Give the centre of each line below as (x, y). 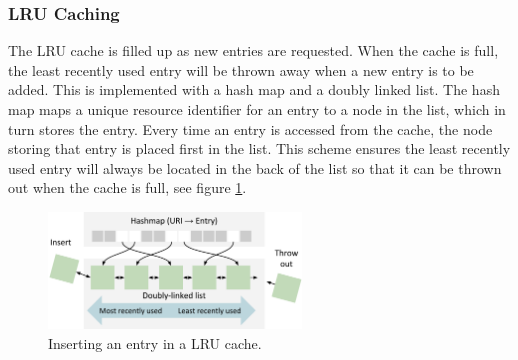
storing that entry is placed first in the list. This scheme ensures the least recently (259, 148)
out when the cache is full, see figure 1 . (127, 187)
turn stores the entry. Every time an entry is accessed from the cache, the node (250, 128)
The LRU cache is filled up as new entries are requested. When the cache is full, (253, 50)
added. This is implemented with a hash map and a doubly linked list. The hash (254, 89)
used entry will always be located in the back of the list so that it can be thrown (255, 167)
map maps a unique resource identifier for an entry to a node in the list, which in (257, 109)
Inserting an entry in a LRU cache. (155, 342)
